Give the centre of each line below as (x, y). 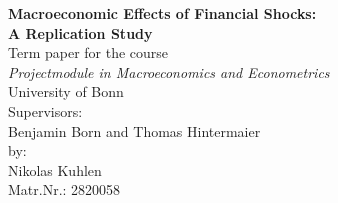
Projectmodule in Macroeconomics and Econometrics (169, 71)
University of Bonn (66, 91)
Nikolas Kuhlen (55, 169)
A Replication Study (80, 32)
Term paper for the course (88, 52)
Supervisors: (45, 110)
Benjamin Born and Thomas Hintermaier (134, 130)
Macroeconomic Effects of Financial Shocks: (162, 13)
